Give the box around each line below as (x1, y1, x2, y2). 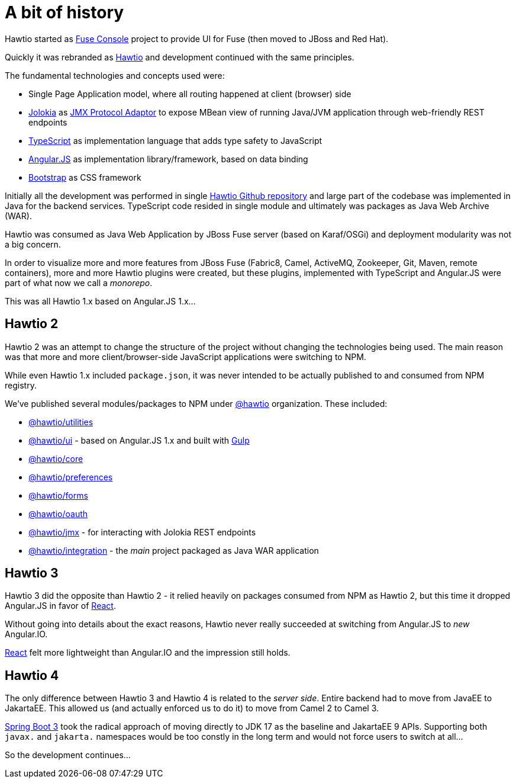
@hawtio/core (28, 453, 83, 464)
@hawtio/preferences (28, 471, 113, 482)
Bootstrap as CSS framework (28, 172, 141, 182)
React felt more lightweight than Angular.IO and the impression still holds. (5, 647, 291, 658)
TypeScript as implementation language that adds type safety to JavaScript (28, 135, 322, 146)
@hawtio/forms (28, 490, 88, 500)
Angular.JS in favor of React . (5, 601, 116, 611)
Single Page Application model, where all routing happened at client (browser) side (28, 88, 351, 99)
